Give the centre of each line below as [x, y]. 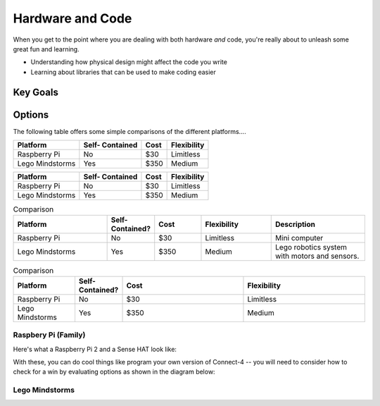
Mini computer [299, 238]
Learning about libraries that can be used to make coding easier [123, 72]
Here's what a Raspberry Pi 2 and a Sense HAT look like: [95, 349]
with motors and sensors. [317, 256]
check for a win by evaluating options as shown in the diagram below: [114, 372]
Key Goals [36, 92]
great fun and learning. [46, 49]
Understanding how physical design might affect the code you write [129, 62]
